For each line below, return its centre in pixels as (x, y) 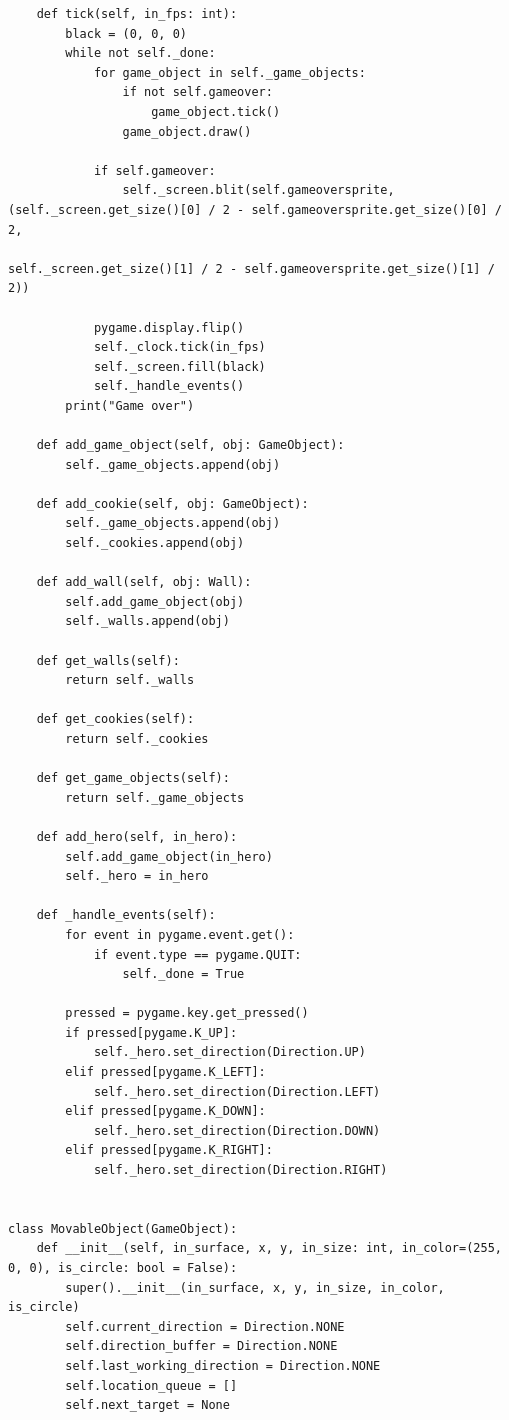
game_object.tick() (216, 111)
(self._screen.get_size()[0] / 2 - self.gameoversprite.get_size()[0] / (255, 209)
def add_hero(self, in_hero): (137, 836)
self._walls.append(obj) (147, 621)
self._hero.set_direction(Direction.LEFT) (237, 1091)
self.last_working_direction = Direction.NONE (223, 1365)
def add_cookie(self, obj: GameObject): (172, 503)
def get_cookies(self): (115, 719)
